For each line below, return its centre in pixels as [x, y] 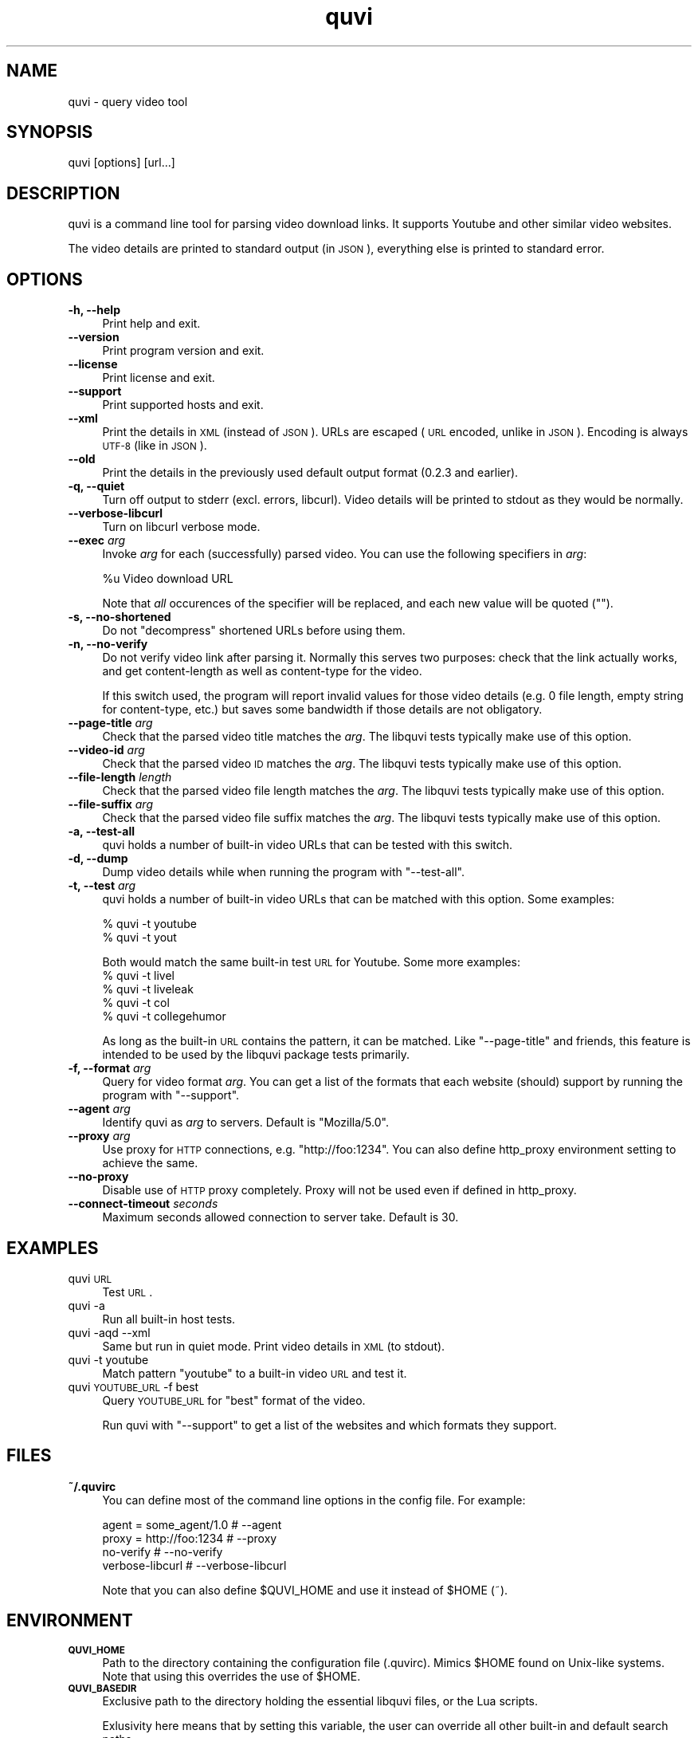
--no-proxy [98, 1177]
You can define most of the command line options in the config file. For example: [314, 1500]
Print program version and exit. [183, 351]
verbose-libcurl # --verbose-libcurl [194, 1565]
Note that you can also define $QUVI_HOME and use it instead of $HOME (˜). [305, 1590]
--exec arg [97, 541]
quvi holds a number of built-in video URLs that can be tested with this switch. [308, 845]
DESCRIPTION [63, 193]
